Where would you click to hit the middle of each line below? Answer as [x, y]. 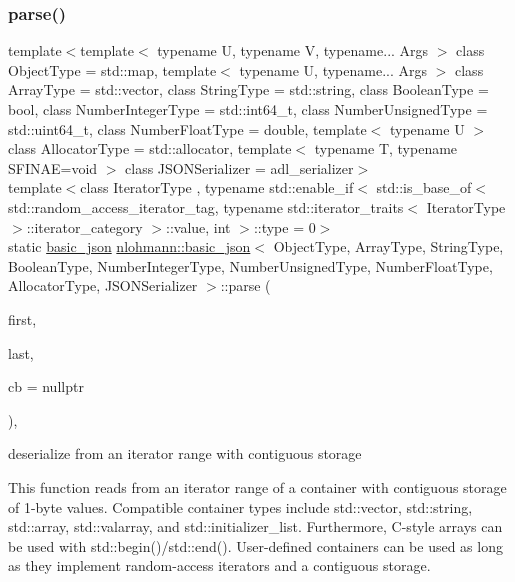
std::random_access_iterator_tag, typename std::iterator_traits [206, 206]
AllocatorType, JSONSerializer [103, 285]
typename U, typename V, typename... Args [293, 50]
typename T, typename [386, 148]
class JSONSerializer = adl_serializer [239, 167]
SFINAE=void [53, 167]
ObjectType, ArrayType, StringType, [388, 246]
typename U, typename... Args [333, 69]
